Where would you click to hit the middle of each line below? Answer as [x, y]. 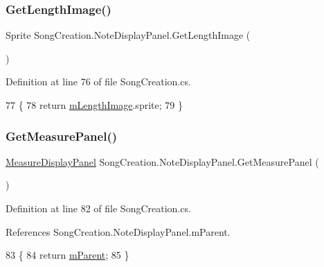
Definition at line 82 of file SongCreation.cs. [98, 208]
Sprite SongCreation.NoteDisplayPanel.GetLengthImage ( [128, 35]
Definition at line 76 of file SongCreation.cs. [98, 81]
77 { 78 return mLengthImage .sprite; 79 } [94, 105]
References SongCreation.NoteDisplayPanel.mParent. [118, 231]
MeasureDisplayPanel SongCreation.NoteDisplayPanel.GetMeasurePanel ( [162, 161]
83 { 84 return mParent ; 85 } [67, 255]
